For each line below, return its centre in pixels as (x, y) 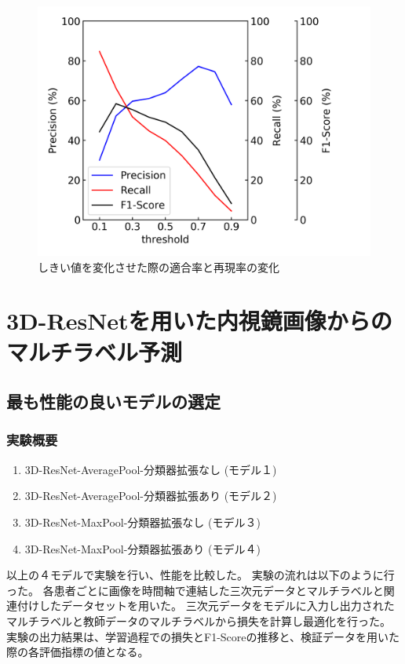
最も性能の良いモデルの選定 (113, 401)
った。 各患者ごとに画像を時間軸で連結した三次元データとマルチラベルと (195, 590)
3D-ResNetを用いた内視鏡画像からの (199, 321)
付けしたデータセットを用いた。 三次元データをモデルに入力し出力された (206, 606)
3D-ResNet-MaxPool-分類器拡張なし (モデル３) (142, 522)
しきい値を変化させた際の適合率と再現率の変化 (159, 266)
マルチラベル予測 (95, 351)
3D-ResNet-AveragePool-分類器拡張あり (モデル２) (151, 496)
